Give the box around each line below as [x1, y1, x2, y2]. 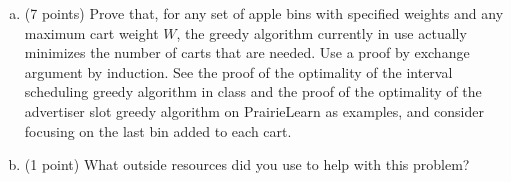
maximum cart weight [24, 22, 159, 43]
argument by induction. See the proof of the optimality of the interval [24, 61, 453, 82]
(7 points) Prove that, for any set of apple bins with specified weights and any [24, 3, 504, 23]
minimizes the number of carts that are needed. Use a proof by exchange [24, 42, 470, 63]
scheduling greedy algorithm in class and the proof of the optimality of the [24, 81, 482, 102]
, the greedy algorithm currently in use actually [176, 22, 467, 43]
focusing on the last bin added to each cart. [24, 120, 292, 141]
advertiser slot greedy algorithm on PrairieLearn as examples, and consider [24, 100, 484, 121]
